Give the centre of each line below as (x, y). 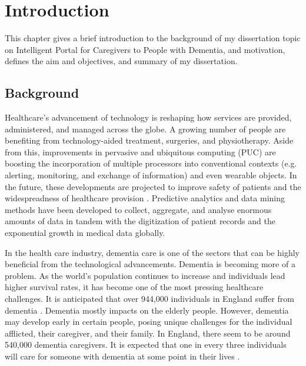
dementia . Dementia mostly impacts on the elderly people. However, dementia (147, 310)
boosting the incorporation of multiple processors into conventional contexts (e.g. (151, 163)
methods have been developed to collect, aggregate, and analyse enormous (138, 209)
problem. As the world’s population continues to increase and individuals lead (145, 275)
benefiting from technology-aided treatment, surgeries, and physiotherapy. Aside (149, 140)
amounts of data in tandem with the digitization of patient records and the (140, 221)
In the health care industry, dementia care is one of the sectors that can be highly (152, 252)
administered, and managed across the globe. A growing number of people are (145, 129)
